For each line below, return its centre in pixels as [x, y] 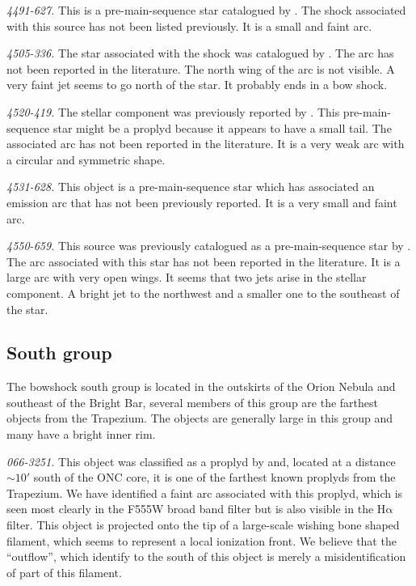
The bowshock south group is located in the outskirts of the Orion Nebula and [201, 386]
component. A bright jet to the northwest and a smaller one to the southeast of [203, 293]
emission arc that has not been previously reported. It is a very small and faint [202, 202]
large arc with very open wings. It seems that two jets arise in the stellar [187, 277]
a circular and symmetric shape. [86, 159]
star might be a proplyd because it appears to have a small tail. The [223, 127]
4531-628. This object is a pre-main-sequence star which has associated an [191, 187]
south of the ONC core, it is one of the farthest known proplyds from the [214, 477]
